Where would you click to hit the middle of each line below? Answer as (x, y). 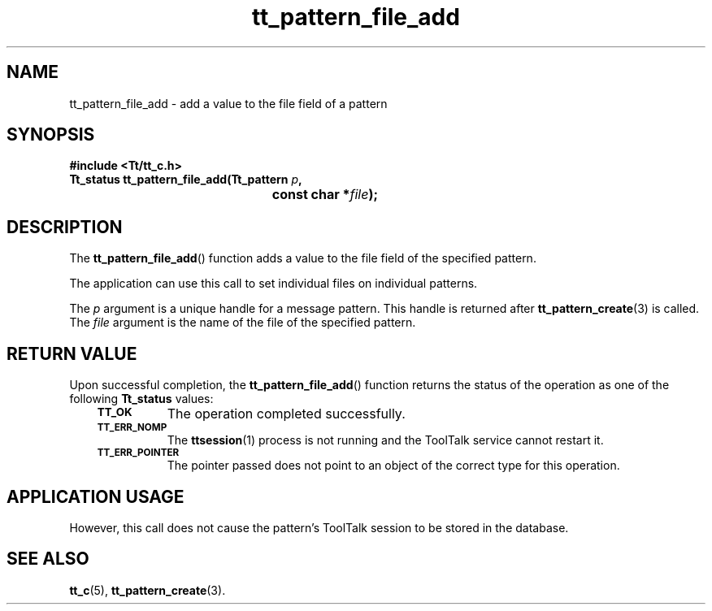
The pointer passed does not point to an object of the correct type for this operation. (393, 466)
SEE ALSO (48, 559)
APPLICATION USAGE (96, 496)
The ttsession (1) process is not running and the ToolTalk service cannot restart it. (385, 440)
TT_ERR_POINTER (138, 453)
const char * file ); (325, 195)
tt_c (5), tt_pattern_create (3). (148, 590)
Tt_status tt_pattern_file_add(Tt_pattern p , (186, 180)
